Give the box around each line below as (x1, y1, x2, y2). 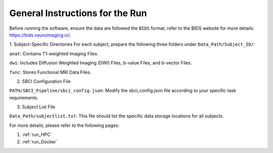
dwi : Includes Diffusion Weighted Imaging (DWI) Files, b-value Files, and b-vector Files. (9, 60, 192, 66)
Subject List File (22, 104, 56, 110)
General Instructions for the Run (9, 8, 147, 19)
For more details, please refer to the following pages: (9, 122, 120, 128)
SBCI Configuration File (22, 78, 71, 84)
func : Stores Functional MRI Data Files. (9, 69, 92, 75)
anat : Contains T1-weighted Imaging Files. (9, 50, 99, 56)
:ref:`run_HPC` (22, 131, 52, 138)
